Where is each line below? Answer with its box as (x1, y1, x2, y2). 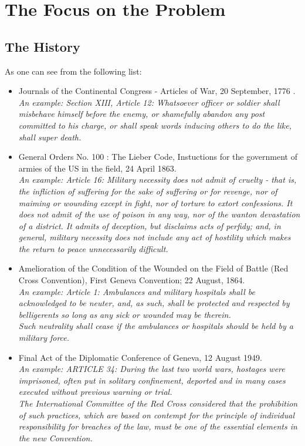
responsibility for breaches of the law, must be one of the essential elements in (18, 420, 297, 432)
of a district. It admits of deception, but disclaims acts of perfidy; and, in (18, 219, 281, 232)
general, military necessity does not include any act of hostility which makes (18, 231, 291, 243)
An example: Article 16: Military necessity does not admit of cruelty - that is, (18, 173, 297, 186)
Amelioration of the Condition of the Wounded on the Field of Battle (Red (18, 262, 289, 274)
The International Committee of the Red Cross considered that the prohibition (18, 397, 298, 410)
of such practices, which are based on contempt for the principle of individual (18, 408, 294, 421)
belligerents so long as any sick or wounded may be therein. (18, 308, 231, 320)
